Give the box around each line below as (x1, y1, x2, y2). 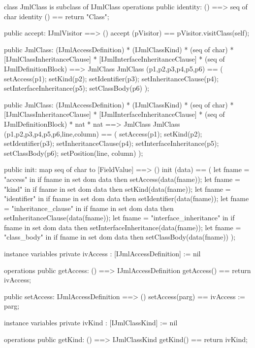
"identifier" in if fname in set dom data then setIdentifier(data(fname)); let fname (4, 193, 249, 204)
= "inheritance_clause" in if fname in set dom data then (4, 203, 174, 213)
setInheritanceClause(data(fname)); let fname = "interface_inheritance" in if (4, 212, 235, 223)
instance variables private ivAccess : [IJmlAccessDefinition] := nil (4, 248, 201, 259)
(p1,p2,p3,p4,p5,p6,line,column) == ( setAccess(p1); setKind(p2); (4, 128, 202, 139)
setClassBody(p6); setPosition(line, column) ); (4, 147, 143, 158)
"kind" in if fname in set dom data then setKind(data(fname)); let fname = (4, 183, 231, 194)
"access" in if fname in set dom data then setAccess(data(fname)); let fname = (4, 174, 240, 184)
